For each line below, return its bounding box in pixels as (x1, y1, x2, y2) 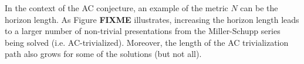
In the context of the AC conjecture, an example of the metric (5, 2, 228, 14)
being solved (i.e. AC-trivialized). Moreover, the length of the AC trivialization (5, 36, 289, 48)
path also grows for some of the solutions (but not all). (5, 48, 202, 60)
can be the (240, 2, 278, 14)
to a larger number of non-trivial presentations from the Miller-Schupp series (5, 25, 281, 37)
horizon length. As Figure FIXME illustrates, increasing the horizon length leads (5, 13, 299, 25)
